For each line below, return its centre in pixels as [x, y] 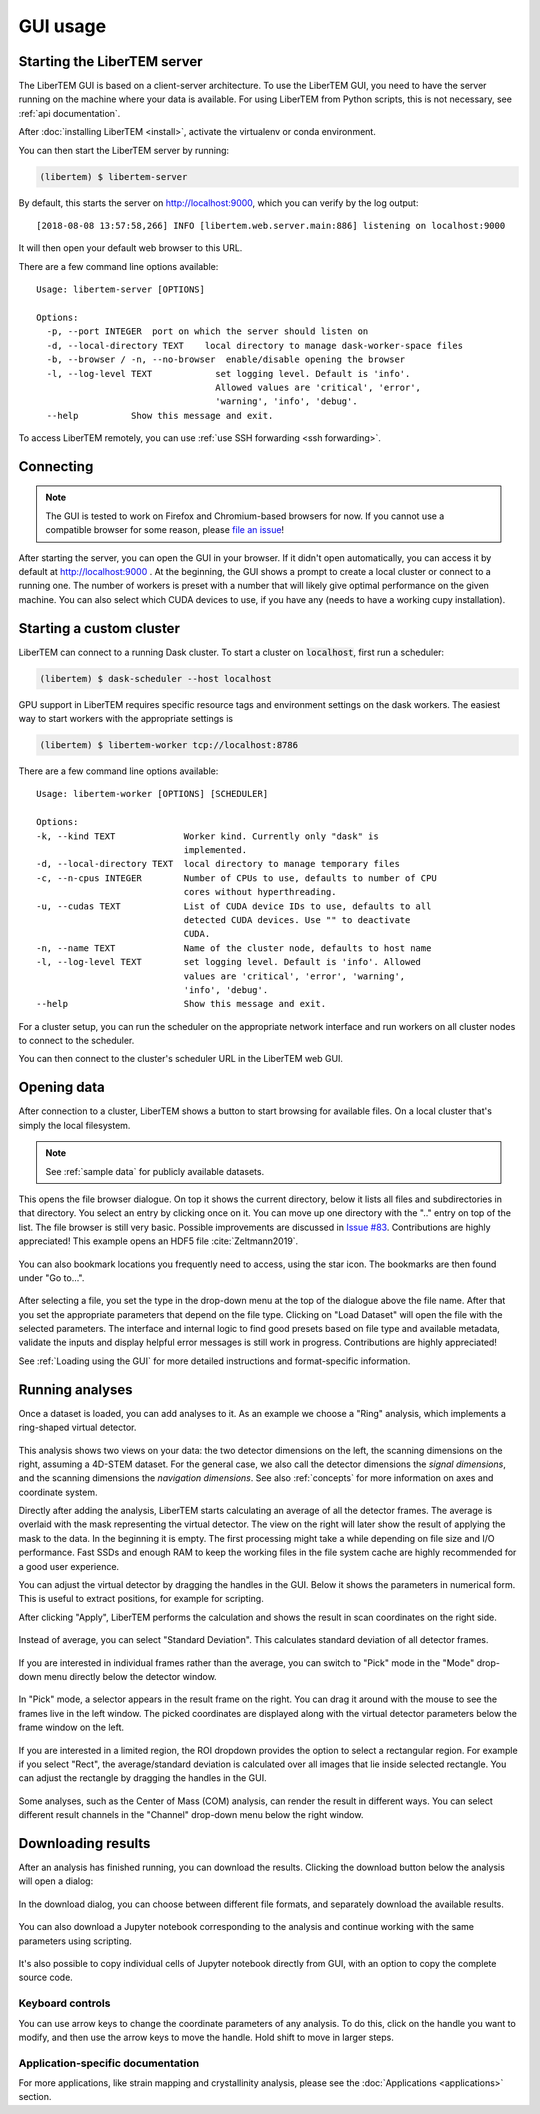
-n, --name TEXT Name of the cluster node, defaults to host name [234, 948]
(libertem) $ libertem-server [113, 176]
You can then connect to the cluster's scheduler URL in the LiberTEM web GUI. [181, 1059]
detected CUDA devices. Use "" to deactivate [297, 919]
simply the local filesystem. [74, 1125]
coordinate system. [58, 1492]
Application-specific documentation [109, 2063]
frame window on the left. [71, 1727]
